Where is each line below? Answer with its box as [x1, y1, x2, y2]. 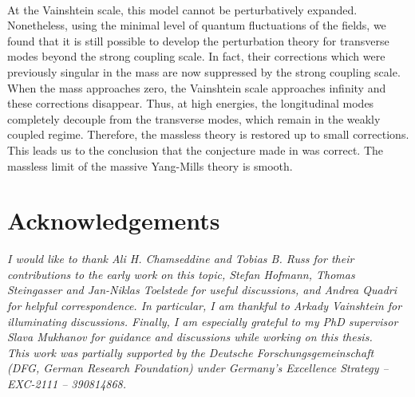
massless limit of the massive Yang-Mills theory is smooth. [7, 157, 293, 174]
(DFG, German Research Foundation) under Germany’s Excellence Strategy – [7, 360, 389, 376]
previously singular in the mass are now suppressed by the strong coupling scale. [7, 63, 401, 80]
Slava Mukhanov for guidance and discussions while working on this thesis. [7, 328, 373, 345]
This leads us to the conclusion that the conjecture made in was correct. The [7, 141, 384, 158]
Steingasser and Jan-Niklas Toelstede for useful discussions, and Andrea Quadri [7, 281, 397, 298]
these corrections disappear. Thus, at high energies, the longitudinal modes [7, 95, 374, 112]
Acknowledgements [7, 204, 220, 237]
